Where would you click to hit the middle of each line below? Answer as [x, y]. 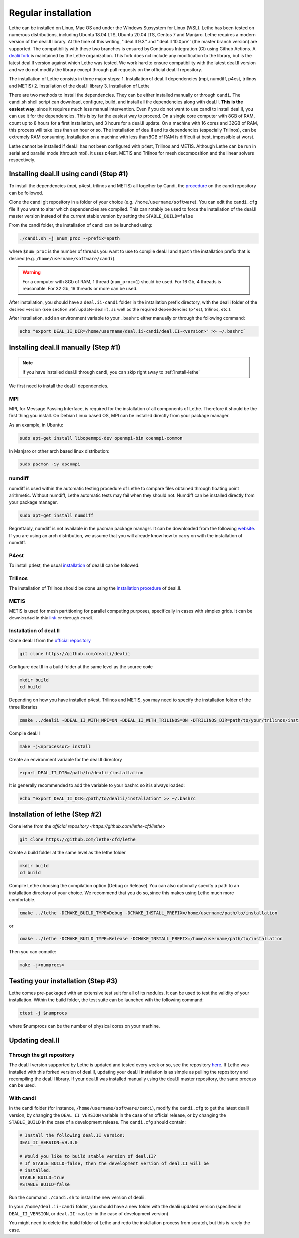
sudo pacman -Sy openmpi [50, 464]
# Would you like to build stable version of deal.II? [88, 1157]
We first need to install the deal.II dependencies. [59, 386]
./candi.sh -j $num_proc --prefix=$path [70, 238]
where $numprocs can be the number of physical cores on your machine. [85, 1026]
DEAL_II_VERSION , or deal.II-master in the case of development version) [89, 1213]
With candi [23, 1098]
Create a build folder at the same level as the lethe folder [67, 853]
